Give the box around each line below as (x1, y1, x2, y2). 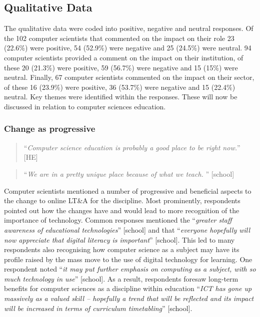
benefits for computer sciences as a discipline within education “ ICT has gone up (4, 283, 252, 294)
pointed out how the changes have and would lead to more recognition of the (4, 205, 239, 215)
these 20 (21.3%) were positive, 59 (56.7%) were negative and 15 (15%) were (4, 62, 238, 72)
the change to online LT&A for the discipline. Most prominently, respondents (4, 195, 240, 206)
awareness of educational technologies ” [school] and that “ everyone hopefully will (4, 224, 250, 235)
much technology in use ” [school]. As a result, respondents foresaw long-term (4, 273, 238, 284)
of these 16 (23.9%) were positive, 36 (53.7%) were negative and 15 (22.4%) (4, 81, 235, 92)
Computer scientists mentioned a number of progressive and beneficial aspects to (4, 185, 251, 196)
